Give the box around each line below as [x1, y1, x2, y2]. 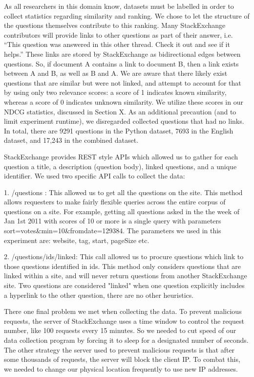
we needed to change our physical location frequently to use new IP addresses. [4, 363, 238, 374]
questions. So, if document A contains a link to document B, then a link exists [4, 58, 239, 68]
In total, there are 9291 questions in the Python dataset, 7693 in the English [4, 125, 233, 135]
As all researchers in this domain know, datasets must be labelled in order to [4, 1, 234, 11]
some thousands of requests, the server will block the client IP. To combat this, [4, 354, 240, 364]
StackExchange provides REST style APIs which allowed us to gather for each [4, 151, 238, 161]
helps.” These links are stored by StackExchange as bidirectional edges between [4, 48, 241, 59]
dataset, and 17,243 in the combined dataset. [4, 135, 139, 145]
